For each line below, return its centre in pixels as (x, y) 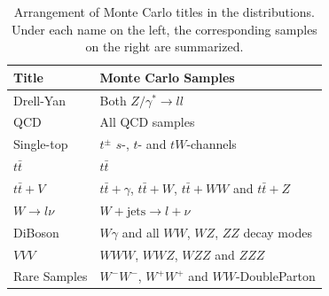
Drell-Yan (39, 100)
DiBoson (36, 232)
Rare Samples (51, 276)
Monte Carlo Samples (167, 77)
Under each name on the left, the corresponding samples (164, 29)
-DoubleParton (275, 276)
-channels (211, 144)
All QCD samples (147, 122)
